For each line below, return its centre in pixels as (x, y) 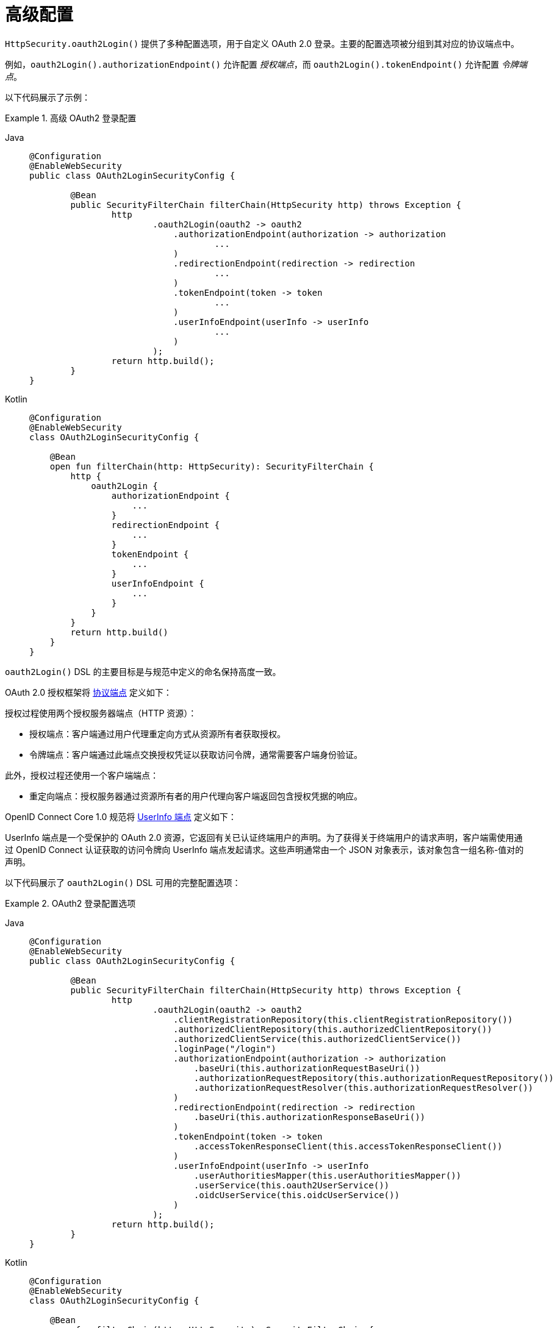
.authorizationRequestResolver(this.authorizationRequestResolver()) (364, 1087)
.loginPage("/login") (225, 1048)
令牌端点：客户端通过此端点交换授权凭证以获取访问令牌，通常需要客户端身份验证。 (196, 754)
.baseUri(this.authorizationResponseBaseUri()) (310, 1117)
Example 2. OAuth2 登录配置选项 (70, 903)
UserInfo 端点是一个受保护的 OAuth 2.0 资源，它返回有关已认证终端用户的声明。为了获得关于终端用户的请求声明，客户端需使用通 (264, 837)
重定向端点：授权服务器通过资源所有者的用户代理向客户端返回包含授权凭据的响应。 (196, 796)
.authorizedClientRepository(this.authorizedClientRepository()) (333, 1029)
